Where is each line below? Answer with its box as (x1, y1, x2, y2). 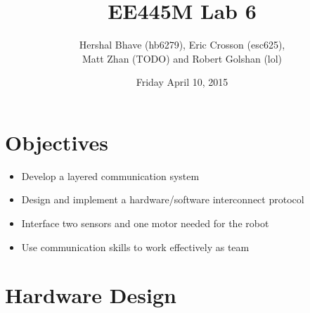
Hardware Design (5, 281, 176, 309)
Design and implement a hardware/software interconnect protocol (21, 192, 304, 207)
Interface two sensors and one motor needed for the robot (21, 216, 269, 231)
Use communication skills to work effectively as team (21, 239, 250, 254)
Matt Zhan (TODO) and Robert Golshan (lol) (82, 51, 283, 65)
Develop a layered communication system (21, 168, 200, 183)
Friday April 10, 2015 (136, 75, 228, 89)
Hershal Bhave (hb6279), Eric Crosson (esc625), (79, 37, 285, 52)
